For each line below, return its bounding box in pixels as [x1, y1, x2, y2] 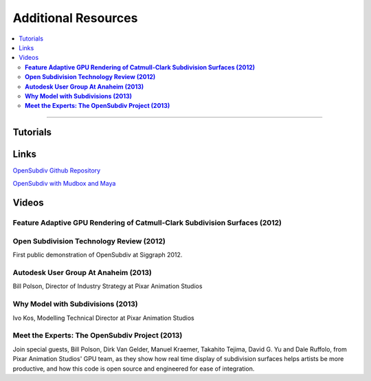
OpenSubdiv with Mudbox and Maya [12, 179, 116, 187]
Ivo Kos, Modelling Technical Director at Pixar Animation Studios [12, 314, 195, 322]
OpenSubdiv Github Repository [12, 166, 101, 175]
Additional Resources [12, 10, 138, 25]
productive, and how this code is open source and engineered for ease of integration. [12, 364, 255, 373]
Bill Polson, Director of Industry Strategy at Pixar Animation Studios [12, 282, 203, 290]
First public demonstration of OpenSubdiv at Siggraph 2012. [12, 251, 183, 259]
